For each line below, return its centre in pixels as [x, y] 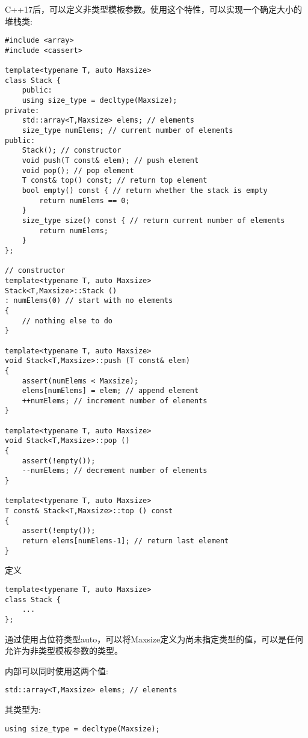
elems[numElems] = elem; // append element [110, 391]
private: [22, 110]
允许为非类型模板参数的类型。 [64, 651]
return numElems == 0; [85, 200]
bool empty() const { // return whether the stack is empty [145, 191]
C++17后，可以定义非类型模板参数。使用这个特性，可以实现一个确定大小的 [153, 9]
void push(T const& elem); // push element [110, 161]
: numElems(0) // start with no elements [89, 301]
